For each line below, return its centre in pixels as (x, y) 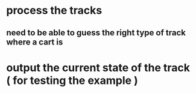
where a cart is (35, 42)
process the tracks (54, 10)
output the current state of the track (98, 67)
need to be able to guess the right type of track (96, 33)
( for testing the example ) (72, 80)
